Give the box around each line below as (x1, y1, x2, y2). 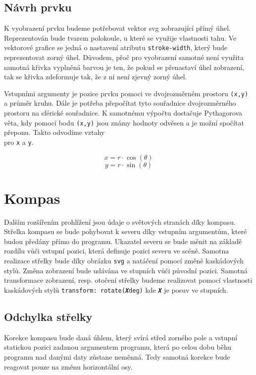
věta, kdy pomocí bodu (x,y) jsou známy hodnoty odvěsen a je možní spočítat (4, 117, 244, 127)
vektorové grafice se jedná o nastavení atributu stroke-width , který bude (4, 42, 227, 53)
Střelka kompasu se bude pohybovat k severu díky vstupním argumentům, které (4, 226, 247, 237)
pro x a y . (4, 136, 34, 147)
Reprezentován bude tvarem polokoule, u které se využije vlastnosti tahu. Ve (4, 32, 237, 43)
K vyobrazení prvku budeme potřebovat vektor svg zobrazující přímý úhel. (4, 23, 231, 33)
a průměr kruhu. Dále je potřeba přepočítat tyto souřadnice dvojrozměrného (4, 98, 236, 108)
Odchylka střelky (4, 309, 93, 324)
